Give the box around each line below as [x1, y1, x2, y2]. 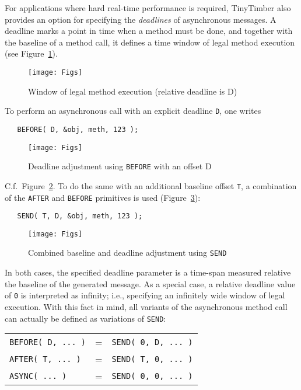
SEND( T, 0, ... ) [111, 354, 193, 364]
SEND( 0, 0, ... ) [111, 371, 193, 381]
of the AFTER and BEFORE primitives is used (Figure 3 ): [5, 191, 201, 203]
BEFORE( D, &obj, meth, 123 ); [17, 125, 139, 134]
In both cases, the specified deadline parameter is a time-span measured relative [5, 266, 291, 278]
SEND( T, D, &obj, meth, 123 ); [17, 212, 143, 221]
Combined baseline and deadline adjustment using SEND [28, 246, 227, 259]
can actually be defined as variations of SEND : [5, 312, 166, 324]
